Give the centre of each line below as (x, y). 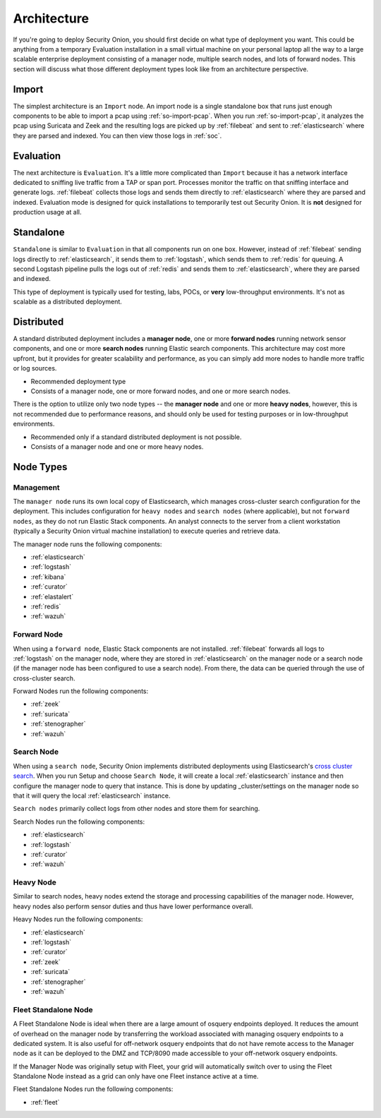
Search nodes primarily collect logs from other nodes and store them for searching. (137, 809)
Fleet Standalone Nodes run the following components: (93, 1089)
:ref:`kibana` (48, 577)
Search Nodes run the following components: (79, 822)
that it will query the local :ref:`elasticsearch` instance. (92, 795)
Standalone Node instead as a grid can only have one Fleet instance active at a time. (136, 1076)
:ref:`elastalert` (52, 596)
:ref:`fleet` (45, 1102)
